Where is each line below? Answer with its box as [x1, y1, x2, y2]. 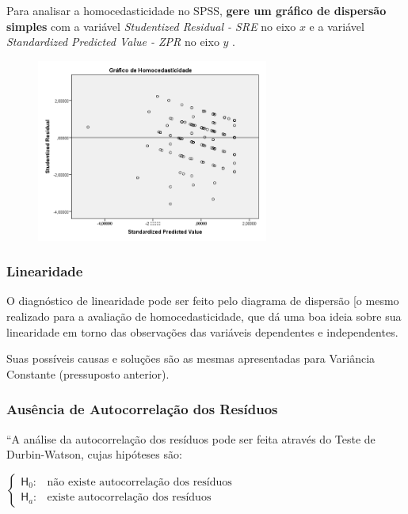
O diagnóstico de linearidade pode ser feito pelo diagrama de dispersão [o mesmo [6, 292, 399, 309]
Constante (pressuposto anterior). [6, 365, 170, 382]
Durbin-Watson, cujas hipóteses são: [6, 446, 182, 463]
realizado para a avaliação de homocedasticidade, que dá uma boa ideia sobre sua [6, 307, 402, 324]
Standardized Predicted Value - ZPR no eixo [6, 33, 219, 50]
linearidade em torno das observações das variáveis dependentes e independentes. [6, 323, 398, 340]
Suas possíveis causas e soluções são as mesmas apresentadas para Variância [6, 350, 376, 367]
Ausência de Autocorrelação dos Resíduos [6, 399, 278, 419]
